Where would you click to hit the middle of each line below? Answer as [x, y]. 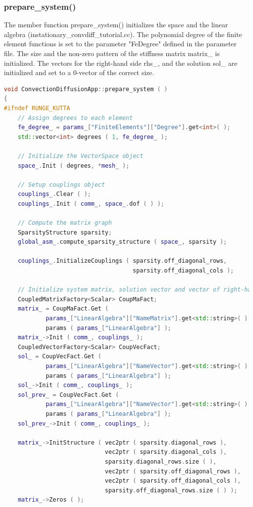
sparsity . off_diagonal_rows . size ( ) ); [171, 490]
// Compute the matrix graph [65, 223]
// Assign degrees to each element [75, 118]
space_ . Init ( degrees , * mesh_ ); [73, 166]
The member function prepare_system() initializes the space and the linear [116, 25]
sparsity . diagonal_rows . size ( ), [161, 461]
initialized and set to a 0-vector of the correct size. [79, 72]
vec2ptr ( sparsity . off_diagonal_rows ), [173, 471]
